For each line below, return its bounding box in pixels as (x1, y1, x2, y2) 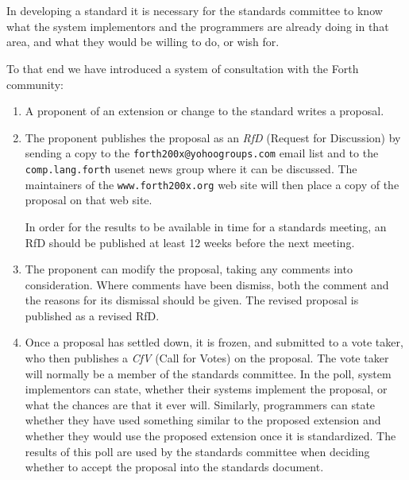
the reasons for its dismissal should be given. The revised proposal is (25, 292, 359, 308)
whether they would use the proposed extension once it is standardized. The (25, 428, 396, 444)
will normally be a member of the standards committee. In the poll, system (25, 365, 392, 381)
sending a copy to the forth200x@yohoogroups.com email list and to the (25, 145, 379, 161)
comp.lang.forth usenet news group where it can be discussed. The (25, 161, 357, 176)
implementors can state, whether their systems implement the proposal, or (25, 381, 388, 397)
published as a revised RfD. (25, 307, 160, 323)
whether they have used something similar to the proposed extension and (25, 412, 381, 428)
